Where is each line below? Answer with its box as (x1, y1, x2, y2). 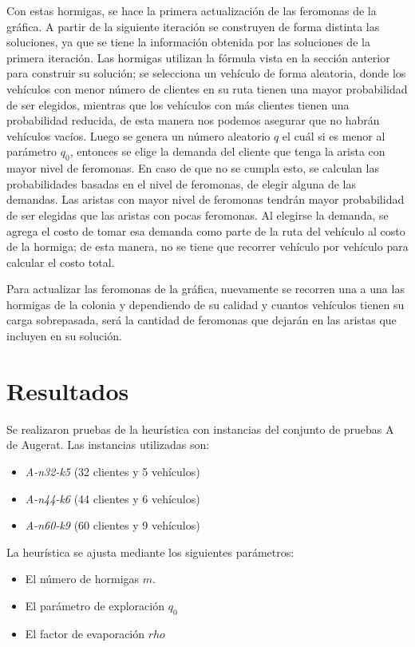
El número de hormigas (25, 570, 140, 587)
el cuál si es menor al (282, 127, 385, 144)
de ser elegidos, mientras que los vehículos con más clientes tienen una (6, 96, 350, 113)
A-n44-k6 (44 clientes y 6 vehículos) (25, 490, 200, 506)
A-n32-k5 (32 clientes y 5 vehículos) (25, 462, 200, 479)
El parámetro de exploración (25, 597, 164, 613)
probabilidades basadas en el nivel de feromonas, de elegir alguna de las (6, 175, 357, 192)
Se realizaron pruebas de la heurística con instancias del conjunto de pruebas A (6, 420, 394, 437)
